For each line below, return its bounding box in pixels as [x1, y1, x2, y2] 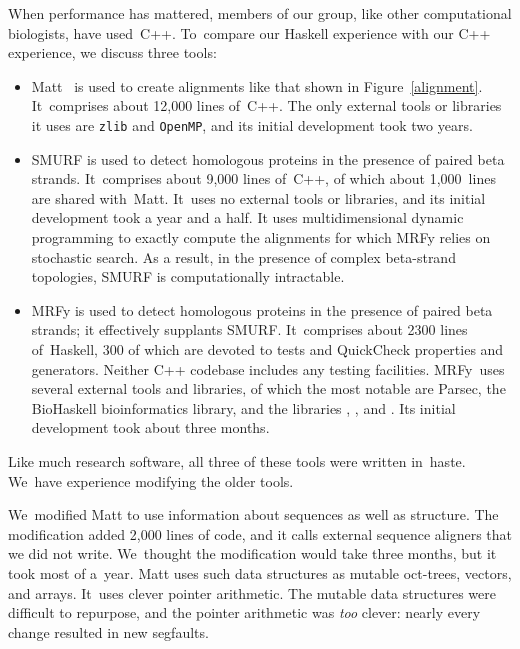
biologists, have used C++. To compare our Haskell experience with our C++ [8, 22, 491, 43]
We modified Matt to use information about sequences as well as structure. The [8, 504, 499, 525]
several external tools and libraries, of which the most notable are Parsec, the [31, 378, 506, 399]
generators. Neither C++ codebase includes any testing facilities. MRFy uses [31, 358, 505, 379]
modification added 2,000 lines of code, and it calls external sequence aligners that [8, 523, 512, 544]
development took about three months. [31, 417, 270, 438]
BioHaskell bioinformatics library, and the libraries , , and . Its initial [31, 397, 456, 418]
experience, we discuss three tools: [8, 42, 217, 63]
